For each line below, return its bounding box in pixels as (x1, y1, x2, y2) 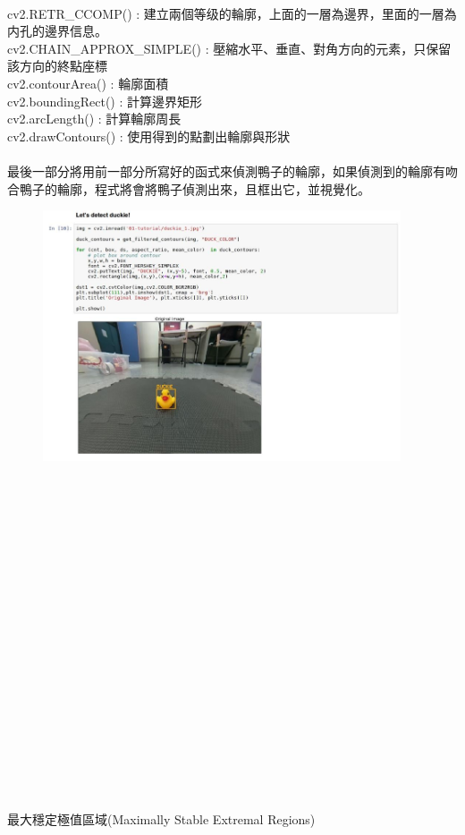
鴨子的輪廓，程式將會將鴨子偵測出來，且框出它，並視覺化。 (19, 179, 370, 198)
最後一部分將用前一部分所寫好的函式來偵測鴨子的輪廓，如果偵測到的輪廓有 (7, 161, 445, 180)
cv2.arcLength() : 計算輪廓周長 (7, 109, 182, 128)
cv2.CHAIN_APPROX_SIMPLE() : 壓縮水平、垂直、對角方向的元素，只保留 (7, 38, 452, 57)
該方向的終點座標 (7, 56, 107, 75)
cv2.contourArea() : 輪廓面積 (7, 73, 169, 92)
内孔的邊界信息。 (7, 21, 107, 40)
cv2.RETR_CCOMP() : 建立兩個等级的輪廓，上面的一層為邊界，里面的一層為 (7, 4, 457, 22)
